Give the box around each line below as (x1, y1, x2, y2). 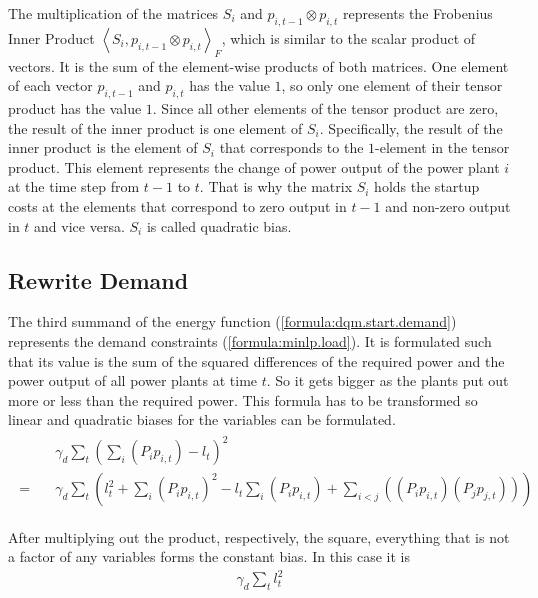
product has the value (8, 97, 142, 118)
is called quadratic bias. (146, 215, 292, 236)
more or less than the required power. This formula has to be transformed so (8, 389, 478, 410)
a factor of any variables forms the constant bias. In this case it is (8, 546, 410, 567)
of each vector (8, 75, 93, 96)
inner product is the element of (8, 137, 198, 158)
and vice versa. (34, 215, 125, 236)
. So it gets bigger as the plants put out (266, 370, 509, 391)
